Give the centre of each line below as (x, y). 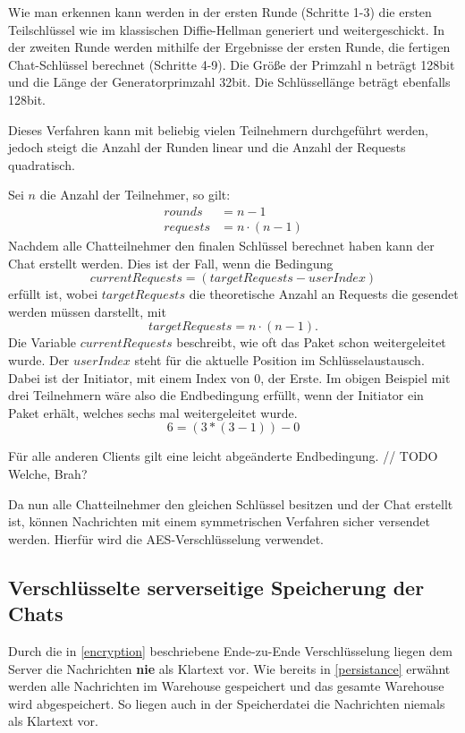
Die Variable (42, 342)
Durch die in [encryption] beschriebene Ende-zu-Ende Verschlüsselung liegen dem (230, 650)
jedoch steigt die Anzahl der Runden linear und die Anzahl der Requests (207, 147)
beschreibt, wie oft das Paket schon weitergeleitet (311, 342)
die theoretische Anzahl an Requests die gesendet (324, 294)
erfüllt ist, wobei (53, 294)
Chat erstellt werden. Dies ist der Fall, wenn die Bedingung (171, 263)
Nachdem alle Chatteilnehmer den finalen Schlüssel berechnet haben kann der (221, 245)
